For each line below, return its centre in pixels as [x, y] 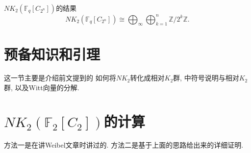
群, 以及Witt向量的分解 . [42, 88]
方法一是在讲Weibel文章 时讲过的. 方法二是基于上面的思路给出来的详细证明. [124, 144]
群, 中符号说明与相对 [206, 78]
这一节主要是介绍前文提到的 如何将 [60, 78]
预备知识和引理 [52, 54]
